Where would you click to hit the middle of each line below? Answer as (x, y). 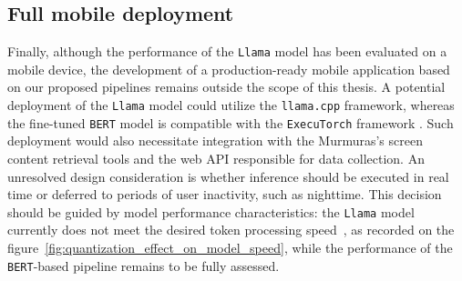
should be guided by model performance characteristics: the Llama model (211, 211)
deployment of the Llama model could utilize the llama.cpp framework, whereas (231, 105)
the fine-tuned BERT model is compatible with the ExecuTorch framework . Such (231, 122)
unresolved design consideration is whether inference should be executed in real (228, 176)
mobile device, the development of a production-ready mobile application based (229, 69)
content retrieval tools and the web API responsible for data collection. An (216, 158)
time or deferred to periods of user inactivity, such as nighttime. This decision (225, 194)
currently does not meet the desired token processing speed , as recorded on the (231, 230)
